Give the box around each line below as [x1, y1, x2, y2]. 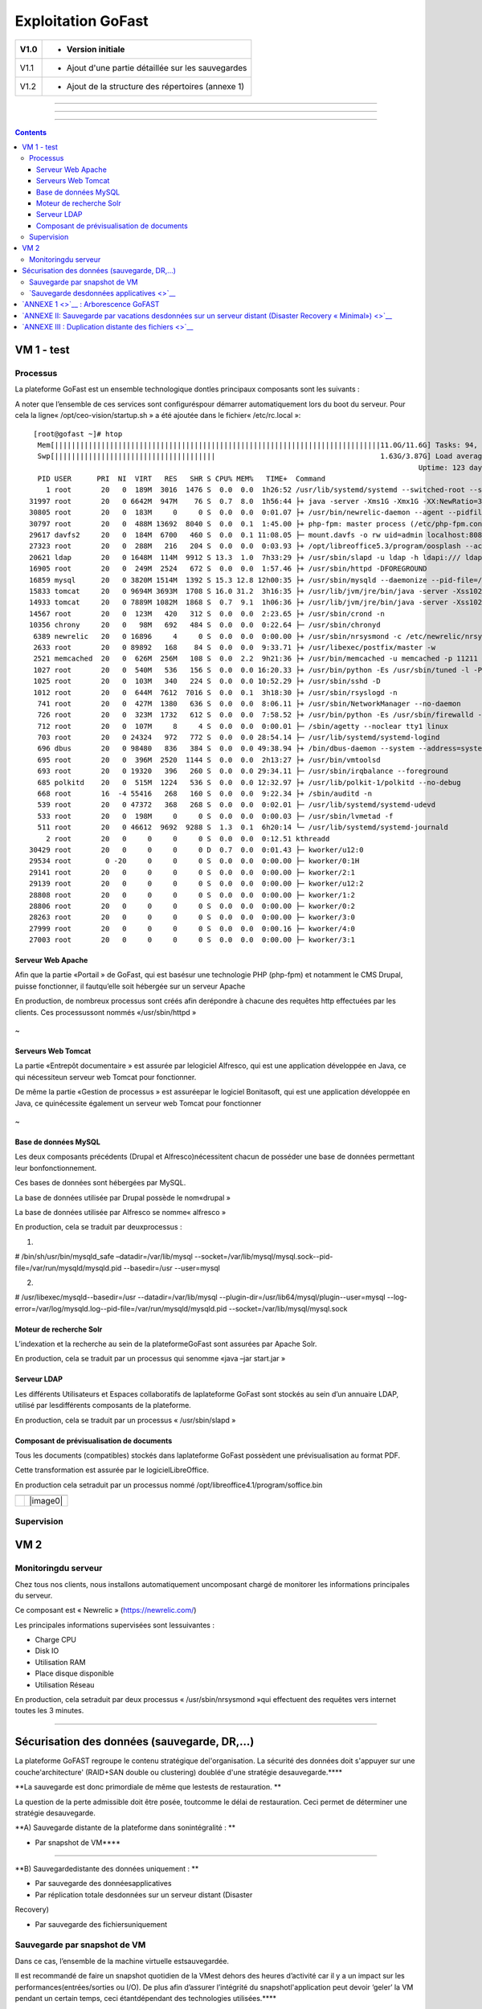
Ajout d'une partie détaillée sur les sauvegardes [66, 62, 247, 73]
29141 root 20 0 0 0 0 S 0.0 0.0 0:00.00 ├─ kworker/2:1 [29, 868, 356, 877]
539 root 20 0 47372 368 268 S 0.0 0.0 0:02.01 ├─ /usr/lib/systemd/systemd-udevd [37, 800, 436, 809]
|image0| [29, 1495, 63, 1507]
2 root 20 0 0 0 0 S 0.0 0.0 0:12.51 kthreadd [45, 834, 330, 843]
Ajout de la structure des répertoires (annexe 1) [66, 80, 245, 92]
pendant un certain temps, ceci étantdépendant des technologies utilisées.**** [14, 1993, 277, 2003]
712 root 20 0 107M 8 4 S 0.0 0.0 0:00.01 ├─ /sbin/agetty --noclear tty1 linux [37, 722, 449, 730]
